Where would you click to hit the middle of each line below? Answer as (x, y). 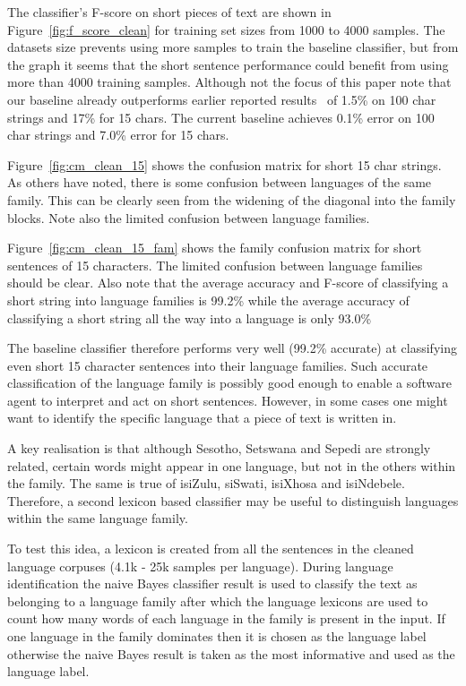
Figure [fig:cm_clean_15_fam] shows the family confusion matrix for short (215, 248)
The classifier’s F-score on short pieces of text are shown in (169, 12)
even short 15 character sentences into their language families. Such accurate (218, 365)
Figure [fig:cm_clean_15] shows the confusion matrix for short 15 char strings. (224, 164)
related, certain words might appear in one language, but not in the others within (232, 465)
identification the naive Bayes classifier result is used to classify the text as (212, 583)
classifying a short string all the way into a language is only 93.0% (190, 317)
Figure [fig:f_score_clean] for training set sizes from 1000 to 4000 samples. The (226, 29)
